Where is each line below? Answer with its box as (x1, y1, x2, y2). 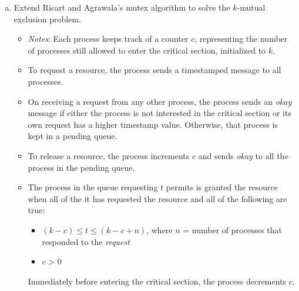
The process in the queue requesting (28, 181, 158, 193)
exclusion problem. (14, 12, 81, 25)
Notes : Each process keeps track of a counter (28, 32, 189, 45)
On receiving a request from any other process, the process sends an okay (28, 95, 292, 107)
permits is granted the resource (166, 181, 278, 193)
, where (146, 223, 173, 236)
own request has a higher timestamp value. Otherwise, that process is (28, 118, 278, 130)
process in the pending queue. (28, 161, 135, 173)
